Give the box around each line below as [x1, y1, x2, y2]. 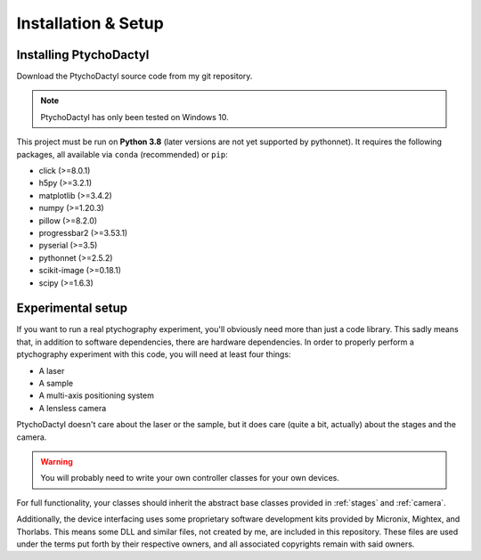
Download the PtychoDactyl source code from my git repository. [16, 71, 253, 82]
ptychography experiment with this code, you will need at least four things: [16, 349, 291, 360]
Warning [40, 456, 73, 467]
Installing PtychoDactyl [16, 47, 150, 62]
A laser [38, 365, 65, 376]
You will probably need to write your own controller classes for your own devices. [40, 473, 340, 483]
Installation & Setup [16, 13, 164, 33]
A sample [38, 378, 74, 388]
